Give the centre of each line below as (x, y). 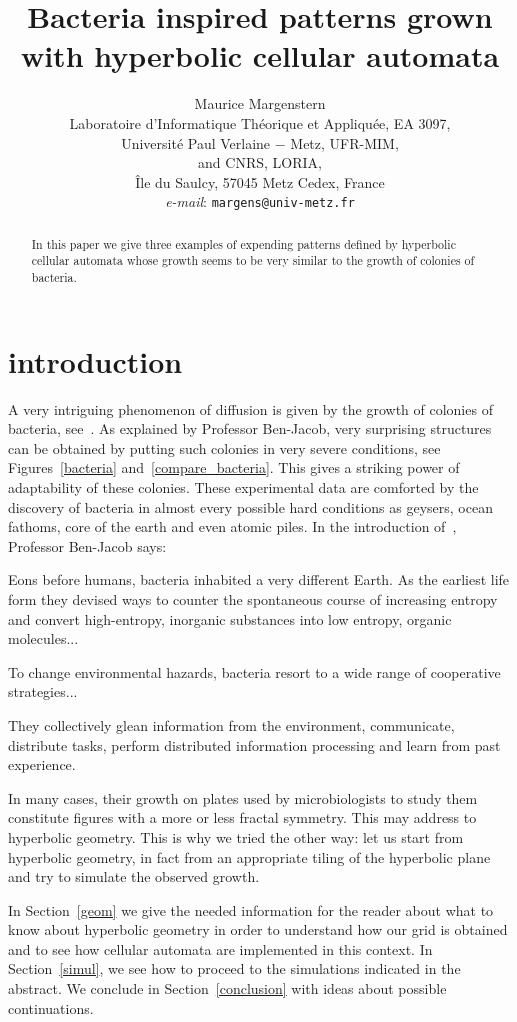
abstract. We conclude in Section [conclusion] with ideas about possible (227, 988)
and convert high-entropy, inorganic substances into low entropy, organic (230, 618)
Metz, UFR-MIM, (344, 142)
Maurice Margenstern (260, 103)
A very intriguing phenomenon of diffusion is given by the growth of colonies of (250, 408)
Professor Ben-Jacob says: (87, 545)
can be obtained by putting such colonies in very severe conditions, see (224, 447)
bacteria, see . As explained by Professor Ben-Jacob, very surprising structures (250, 428)
